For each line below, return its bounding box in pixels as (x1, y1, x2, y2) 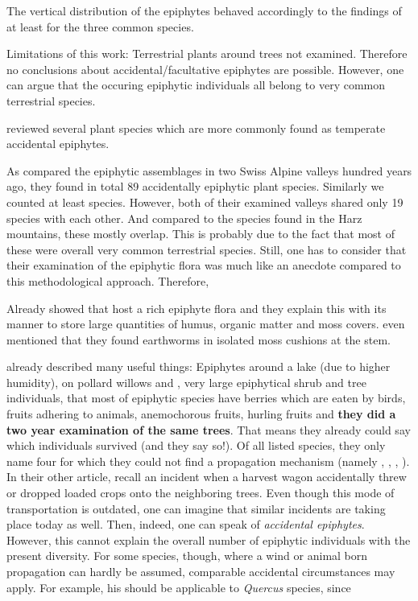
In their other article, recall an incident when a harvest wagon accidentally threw (6, 468, 407, 485)
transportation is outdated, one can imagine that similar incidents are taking (6, 500, 386, 517)
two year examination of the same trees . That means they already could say (6, 421, 411, 438)
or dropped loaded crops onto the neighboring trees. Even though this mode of (6, 484, 395, 501)
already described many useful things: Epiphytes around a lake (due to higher (6, 358, 391, 375)
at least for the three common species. (6, 18, 194, 35)
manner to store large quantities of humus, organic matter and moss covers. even (6, 315, 405, 332)
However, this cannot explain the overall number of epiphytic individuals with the (6, 531, 411, 548)
